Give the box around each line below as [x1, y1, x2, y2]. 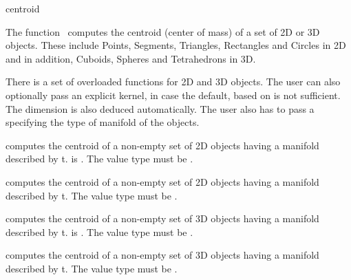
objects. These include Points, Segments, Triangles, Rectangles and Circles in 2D [6, 38, 346, 52]
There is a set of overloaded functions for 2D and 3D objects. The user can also [6, 74, 341, 89]
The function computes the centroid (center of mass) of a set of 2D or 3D [6, 24, 320, 39]
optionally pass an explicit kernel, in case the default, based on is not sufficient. [6, 87, 341, 102]
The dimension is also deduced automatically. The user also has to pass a [6, 101, 315, 116]
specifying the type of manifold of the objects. [6, 115, 200, 129]
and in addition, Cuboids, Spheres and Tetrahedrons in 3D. [6, 51, 256, 65]
